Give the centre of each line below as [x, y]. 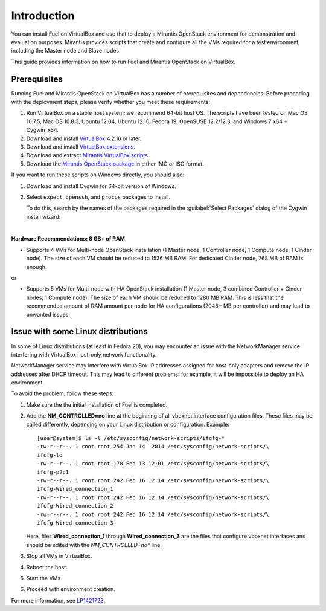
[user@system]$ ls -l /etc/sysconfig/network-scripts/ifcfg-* [131, 438]
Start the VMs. [44, 578]
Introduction [43, 16]
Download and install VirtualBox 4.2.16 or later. [84, 138]
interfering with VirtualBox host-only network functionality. [84, 354]
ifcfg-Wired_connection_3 [75, 522]
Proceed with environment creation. [71, 589]
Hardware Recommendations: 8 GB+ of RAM [68, 239]
